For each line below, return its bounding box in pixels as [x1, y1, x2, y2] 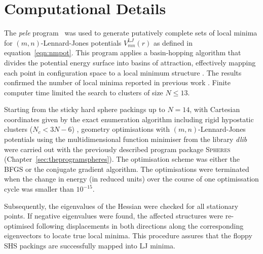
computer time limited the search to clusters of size [4, 87, 163, 97]
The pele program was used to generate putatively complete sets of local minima [4, 27, 257, 38]
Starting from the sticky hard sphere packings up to [4, 104, 165, 115]
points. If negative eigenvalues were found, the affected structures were [4, 210, 223, 221]
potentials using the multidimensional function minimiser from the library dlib [4, 134, 247, 144]
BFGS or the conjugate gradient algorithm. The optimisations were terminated [4, 163, 249, 174]
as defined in [153, 37, 193, 48]
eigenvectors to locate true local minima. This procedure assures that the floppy [4, 230, 252, 241]
